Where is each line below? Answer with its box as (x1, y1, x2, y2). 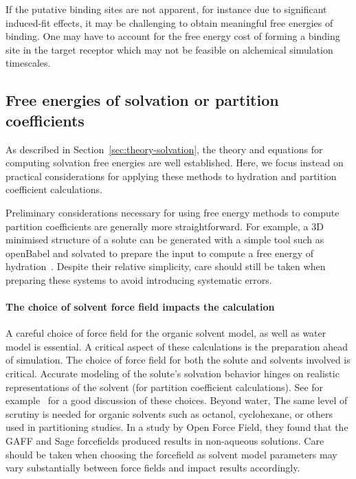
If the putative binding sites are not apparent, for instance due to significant (5, 2, 327, 16)
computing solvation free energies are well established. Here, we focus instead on (5, 155, 344, 170)
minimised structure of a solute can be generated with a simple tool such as (5, 232, 324, 247)
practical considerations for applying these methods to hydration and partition (5, 168, 337, 183)
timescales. (5, 56, 51, 70)
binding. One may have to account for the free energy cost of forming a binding (5, 29, 340, 43)
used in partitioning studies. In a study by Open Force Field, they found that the (5, 420, 348, 434)
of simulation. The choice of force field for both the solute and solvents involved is (5, 353, 351, 367)
